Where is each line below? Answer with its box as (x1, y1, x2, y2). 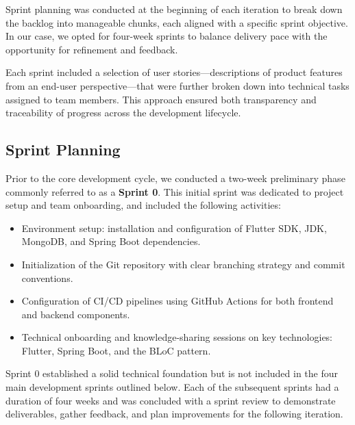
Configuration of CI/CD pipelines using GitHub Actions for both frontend (21, 294, 334, 308)
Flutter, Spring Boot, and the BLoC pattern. (21, 343, 211, 357)
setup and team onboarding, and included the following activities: (5, 198, 281, 212)
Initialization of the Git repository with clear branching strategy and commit (21, 257, 345, 271)
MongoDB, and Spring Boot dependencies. (21, 234, 201, 248)
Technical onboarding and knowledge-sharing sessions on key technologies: (21, 330, 333, 344)
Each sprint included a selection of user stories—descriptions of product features (5, 65, 343, 79)
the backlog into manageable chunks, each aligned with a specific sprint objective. (5, 15, 348, 29)
